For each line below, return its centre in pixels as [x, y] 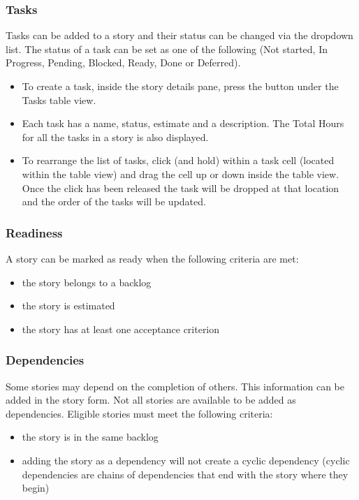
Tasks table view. [59, 100]
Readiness [34, 232]
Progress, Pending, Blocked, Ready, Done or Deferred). [123, 62]
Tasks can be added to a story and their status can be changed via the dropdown [179, 35]
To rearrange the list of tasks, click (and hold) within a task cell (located [178, 160]
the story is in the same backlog [90, 437]
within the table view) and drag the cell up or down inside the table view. [181, 174]
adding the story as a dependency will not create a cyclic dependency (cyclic [186, 460]
